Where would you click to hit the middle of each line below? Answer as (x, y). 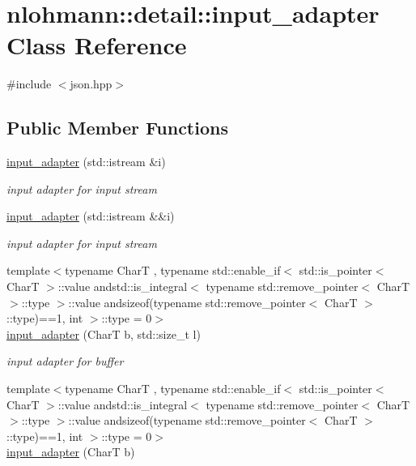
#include (29, 84)
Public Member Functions (117, 128)
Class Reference (97, 45)
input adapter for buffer (65, 361)
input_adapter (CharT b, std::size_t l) (104, 333)
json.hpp (91, 84)
